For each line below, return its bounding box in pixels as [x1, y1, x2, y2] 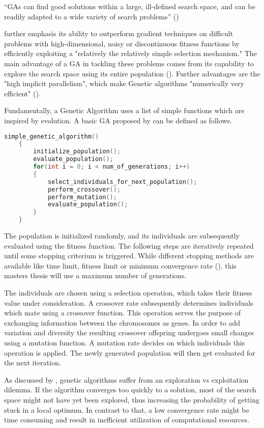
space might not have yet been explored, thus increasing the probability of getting [4, 394, 260, 405]
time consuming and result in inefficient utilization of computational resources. [4, 414, 249, 425]
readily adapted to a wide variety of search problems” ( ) [4, 11, 179, 21]
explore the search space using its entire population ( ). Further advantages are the [4, 68, 260, 78]
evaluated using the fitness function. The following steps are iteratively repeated [4, 240, 254, 251]
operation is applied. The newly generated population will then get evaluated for [4, 347, 255, 358]
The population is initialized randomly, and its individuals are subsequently [4, 230, 240, 241]
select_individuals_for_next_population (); [47, 178, 197, 185]
